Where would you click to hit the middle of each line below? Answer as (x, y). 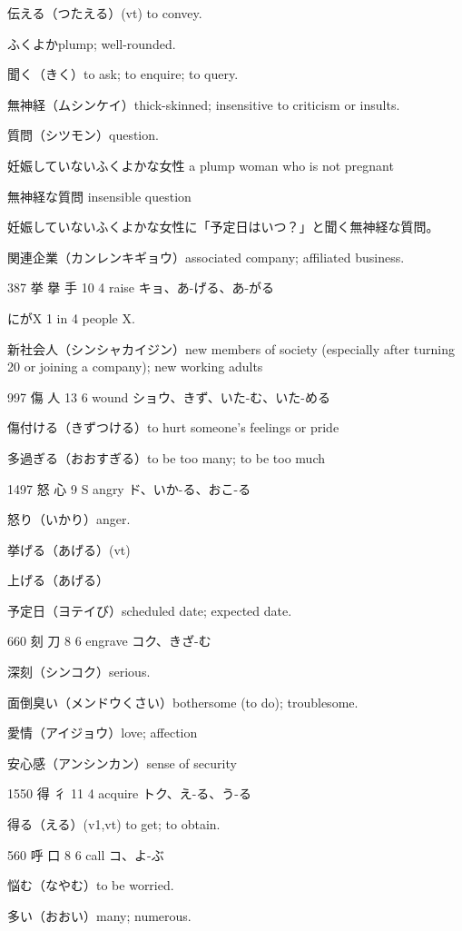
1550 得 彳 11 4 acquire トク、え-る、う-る (130, 793)
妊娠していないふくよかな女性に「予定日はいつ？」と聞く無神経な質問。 (223, 227)
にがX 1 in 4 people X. (71, 317)
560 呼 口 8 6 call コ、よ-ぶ (86, 854)
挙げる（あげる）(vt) (69, 549)
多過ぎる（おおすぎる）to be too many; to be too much (166, 457)
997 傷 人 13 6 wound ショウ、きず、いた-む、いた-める (169, 396)
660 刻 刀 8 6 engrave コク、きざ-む (109, 641)
